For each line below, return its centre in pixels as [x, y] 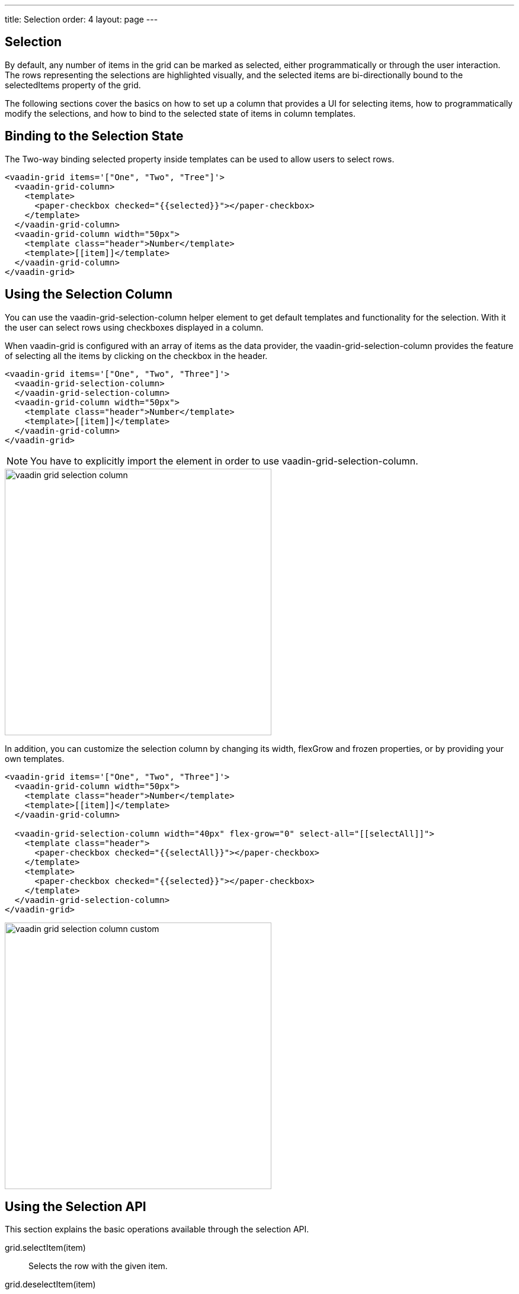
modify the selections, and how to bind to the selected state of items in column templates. [180, 113]
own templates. [35, 758]
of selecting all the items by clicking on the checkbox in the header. [136, 355]
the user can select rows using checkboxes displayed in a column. [134, 327]
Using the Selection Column [89, 294]
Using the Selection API [76, 1206]
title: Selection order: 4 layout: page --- [81, 19]
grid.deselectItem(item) [50, 1285]
